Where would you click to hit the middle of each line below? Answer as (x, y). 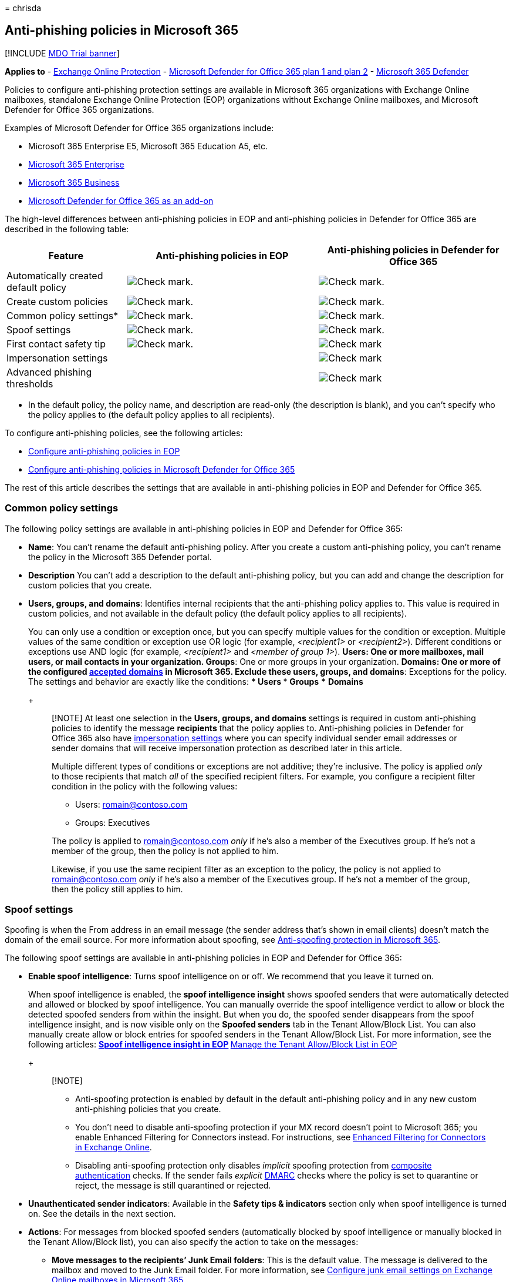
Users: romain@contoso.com (131, 804)
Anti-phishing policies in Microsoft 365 (122, 31)
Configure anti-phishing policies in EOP (104, 451)
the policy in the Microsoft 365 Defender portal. (120, 557)
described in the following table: (67, 229)
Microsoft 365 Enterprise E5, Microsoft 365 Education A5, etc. (148, 146)
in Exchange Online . (114, 1147)
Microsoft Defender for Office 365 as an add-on (121, 200)
